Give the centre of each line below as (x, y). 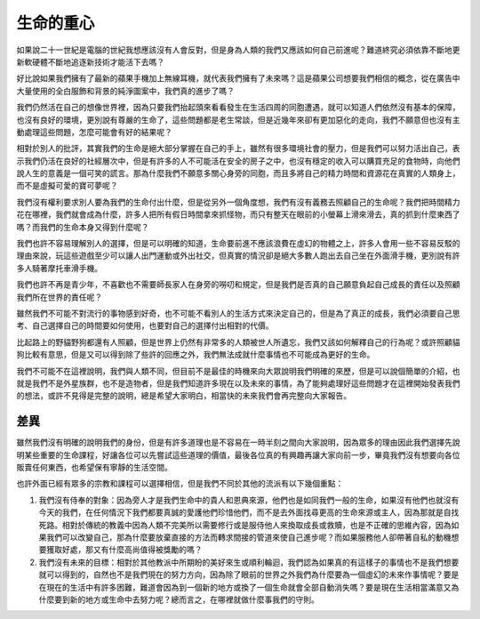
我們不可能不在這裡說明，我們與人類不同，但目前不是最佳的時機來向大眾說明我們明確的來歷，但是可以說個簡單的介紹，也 (238, 371)
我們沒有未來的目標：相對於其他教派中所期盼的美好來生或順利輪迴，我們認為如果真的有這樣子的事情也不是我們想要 (249, 562)
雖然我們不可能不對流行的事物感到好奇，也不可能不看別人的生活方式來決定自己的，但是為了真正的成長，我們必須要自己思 (238, 313)
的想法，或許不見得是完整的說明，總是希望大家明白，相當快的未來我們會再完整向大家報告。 (184, 396)
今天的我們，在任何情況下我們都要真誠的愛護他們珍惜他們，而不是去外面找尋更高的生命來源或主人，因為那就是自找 (249, 512)
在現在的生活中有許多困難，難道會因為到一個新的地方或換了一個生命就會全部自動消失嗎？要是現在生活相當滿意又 (245, 587)
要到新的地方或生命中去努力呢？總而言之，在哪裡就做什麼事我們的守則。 (186, 599)
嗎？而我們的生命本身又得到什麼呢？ (83, 227)
